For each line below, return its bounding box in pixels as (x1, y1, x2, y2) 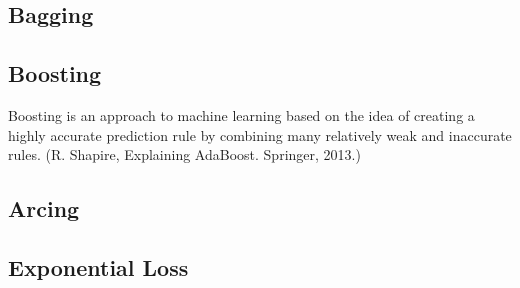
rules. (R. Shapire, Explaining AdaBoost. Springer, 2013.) (8, 144, 361, 165)
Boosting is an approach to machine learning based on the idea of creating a (8, 104, 475, 125)
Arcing (8, 193, 80, 224)
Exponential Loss (8, 251, 189, 282)
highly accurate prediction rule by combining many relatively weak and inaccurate (8, 124, 512, 145)
